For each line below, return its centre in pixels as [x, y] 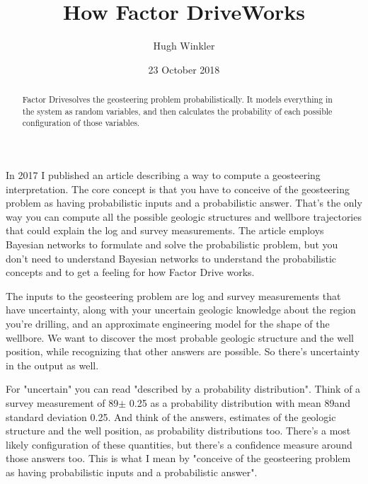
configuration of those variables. [81, 123]
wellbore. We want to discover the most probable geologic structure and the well [180, 337]
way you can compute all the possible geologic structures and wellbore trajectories [184, 216]
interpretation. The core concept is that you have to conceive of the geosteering [178, 189]
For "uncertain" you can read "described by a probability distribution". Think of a [183, 389]
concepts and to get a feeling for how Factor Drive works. [130, 272]
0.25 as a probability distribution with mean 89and [240, 402]
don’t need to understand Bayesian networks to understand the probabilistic [171, 258]
